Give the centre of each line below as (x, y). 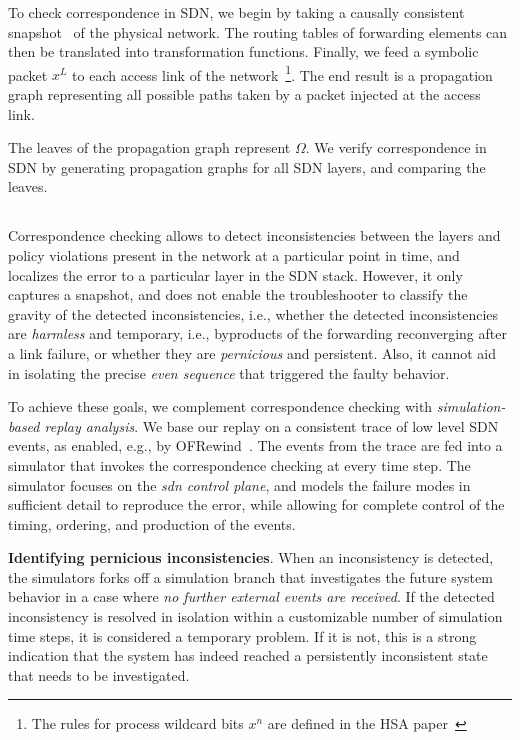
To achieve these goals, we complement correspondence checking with (220, 406)
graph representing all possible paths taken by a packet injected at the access (244, 94)
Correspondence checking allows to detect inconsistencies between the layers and (254, 235)
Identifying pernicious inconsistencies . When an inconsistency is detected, (251, 557)
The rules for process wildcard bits (137, 723)
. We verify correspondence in (396, 147)
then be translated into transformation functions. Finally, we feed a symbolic (243, 51)
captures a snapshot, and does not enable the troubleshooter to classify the (238, 294)
